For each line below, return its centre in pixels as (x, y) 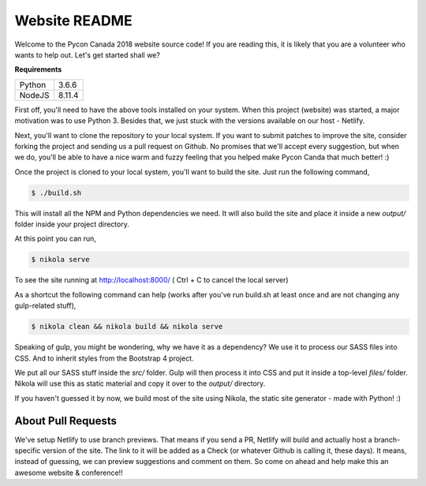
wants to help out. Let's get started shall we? (88, 54)
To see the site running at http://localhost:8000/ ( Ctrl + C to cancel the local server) (151, 280)
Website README (74, 21)
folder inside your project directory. (72, 224)
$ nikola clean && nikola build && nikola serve (127, 327)
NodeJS (34, 95)
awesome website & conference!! (69, 473)
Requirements (38, 69)
